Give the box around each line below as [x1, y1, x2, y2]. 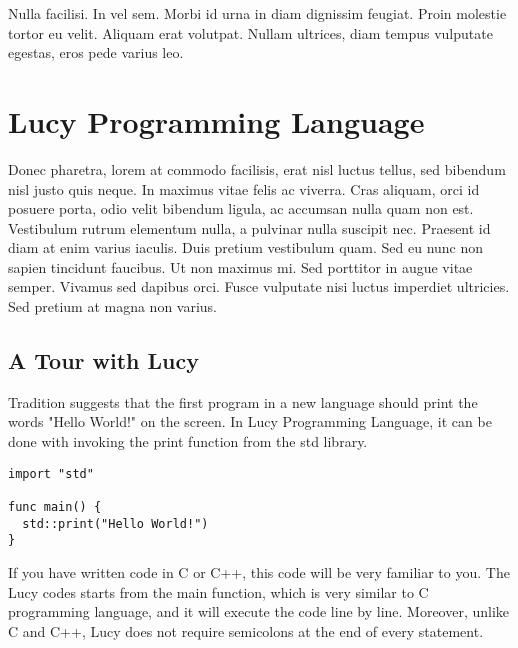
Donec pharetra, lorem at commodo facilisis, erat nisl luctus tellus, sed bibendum [8, 158, 506, 179]
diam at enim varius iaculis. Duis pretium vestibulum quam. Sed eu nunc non [8, 237, 484, 258]
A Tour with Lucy [8, 345, 199, 376]
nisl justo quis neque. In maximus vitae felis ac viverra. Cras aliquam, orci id [8, 178, 480, 199]
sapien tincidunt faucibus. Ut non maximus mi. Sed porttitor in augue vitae [8, 256, 473, 277]
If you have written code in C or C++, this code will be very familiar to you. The [8, 561, 510, 582]
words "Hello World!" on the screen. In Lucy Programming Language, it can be [8, 411, 492, 432]
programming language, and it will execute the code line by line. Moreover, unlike [8, 601, 510, 622]
